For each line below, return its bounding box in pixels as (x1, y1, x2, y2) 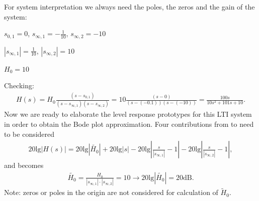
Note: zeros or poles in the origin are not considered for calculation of (4, 187, 218, 197)
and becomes (4, 160, 44, 170)
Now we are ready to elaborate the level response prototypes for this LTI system (4, 109, 252, 119)
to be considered (4, 128, 55, 139)
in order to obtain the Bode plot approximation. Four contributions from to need (4, 119, 254, 129)
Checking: (4, 80, 34, 91)
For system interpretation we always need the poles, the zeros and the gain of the (4, 2, 255, 12)
